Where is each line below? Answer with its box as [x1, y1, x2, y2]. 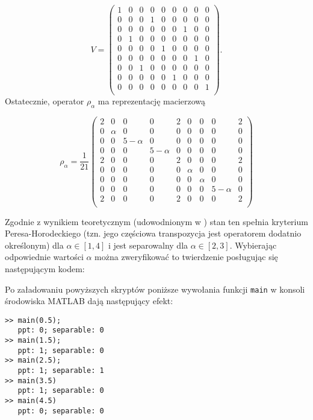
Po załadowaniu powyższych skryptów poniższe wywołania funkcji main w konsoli [5, 282, 305, 295]
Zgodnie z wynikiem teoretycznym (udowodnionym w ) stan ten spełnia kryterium [5, 215, 308, 227]
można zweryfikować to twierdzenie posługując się [95, 250, 278, 263]
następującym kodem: [5, 262, 85, 275]
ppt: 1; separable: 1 [17, 366, 104, 375]
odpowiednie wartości [5, 250, 84, 263]
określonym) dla [5, 238, 64, 251]
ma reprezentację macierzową [98, 95, 206, 107]
